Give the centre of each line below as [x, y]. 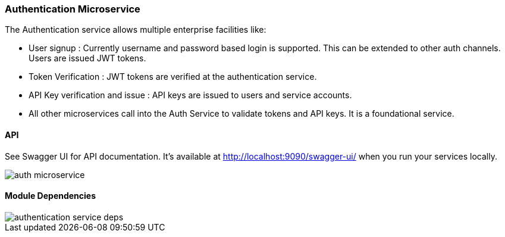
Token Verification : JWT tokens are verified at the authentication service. [173, 77]
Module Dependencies [51, 196]
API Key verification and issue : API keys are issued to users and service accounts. [190, 95]
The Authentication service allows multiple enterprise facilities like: [136, 30]
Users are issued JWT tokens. [87, 58]
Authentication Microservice [73, 9]
